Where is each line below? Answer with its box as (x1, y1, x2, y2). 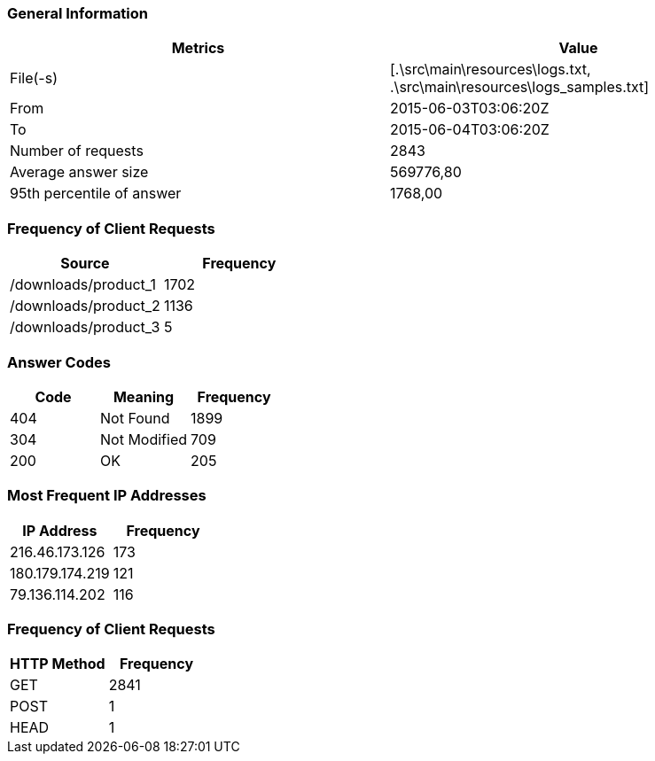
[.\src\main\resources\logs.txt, (390, 60, 591, 79)
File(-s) (10, 69, 58, 88)
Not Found (100, 408, 170, 427)
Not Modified (100, 430, 188, 448)
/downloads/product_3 (10, 318, 160, 337)
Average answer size (10, 163, 149, 182)
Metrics (171, 39, 225, 58)
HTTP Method (10, 655, 105, 673)
